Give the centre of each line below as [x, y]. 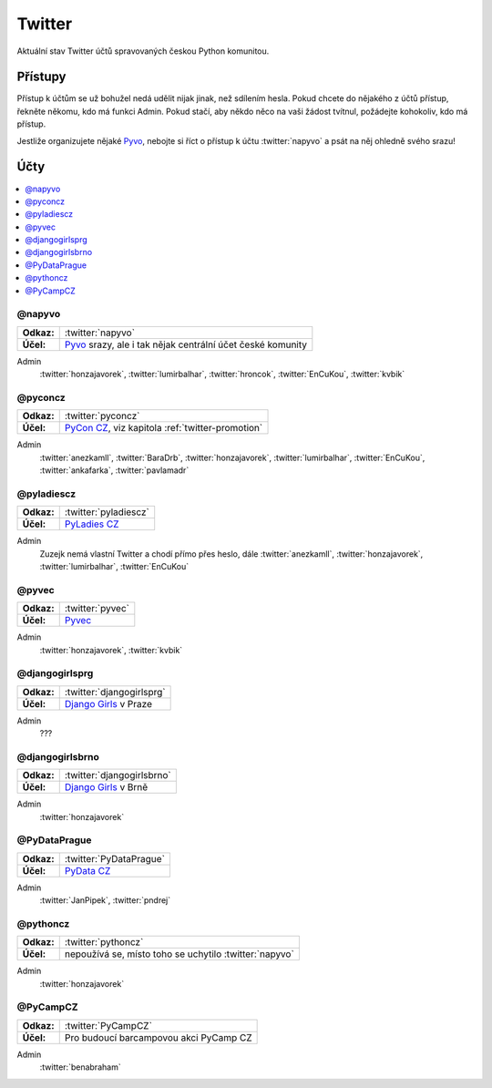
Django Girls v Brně [106, 787]
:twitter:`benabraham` [81, 1067]
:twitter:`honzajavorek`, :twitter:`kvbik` [111, 650]
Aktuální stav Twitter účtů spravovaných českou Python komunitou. [143, 51]
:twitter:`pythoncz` [104, 942]
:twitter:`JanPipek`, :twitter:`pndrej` [105, 900]
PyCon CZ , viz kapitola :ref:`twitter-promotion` [164, 428]
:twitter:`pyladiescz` [107, 512]
